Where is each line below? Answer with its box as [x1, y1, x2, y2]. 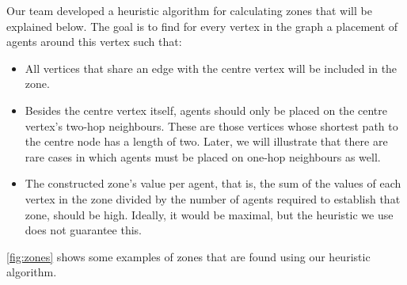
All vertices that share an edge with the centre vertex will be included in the [25, 59, 397, 76]
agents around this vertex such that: [6, 33, 182, 50]
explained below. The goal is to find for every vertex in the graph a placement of [6, 17, 398, 34]
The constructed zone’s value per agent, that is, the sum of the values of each [25, 175, 401, 192]
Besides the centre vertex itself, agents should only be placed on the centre [25, 101, 387, 118]
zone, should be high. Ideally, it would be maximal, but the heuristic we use [25, 206, 394, 222]
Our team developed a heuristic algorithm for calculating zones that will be [6, 2, 372, 18]
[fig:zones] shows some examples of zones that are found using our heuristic [6, 248, 371, 264]
